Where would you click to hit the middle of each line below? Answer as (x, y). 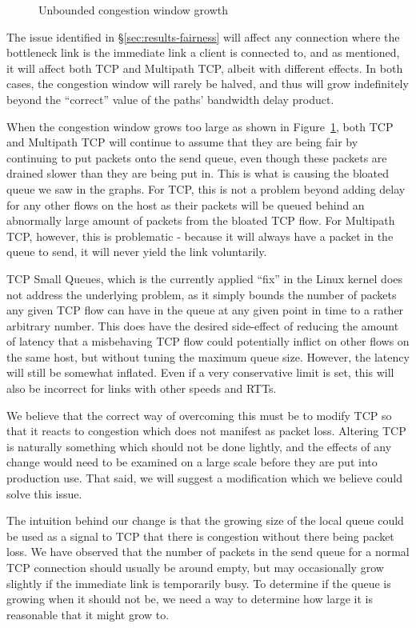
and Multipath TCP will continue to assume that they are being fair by (182, 142)
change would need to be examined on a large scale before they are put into (192, 462)
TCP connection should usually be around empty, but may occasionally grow (195, 567)
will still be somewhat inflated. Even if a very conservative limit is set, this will (200, 372)
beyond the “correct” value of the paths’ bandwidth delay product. (170, 99)
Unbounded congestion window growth (133, 10)
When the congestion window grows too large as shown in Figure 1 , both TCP (200, 126)
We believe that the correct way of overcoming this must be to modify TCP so (199, 415)
